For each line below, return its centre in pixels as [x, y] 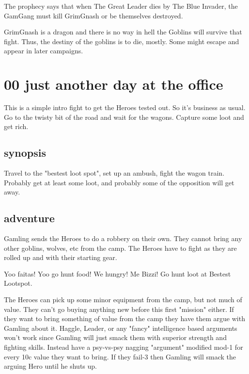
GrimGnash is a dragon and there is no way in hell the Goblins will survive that [123, 32]
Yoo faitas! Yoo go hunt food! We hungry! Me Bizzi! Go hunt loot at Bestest [117, 273]
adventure [29, 218]
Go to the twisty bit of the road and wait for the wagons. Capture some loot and [124, 117]
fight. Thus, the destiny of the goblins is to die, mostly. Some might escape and [122, 41]
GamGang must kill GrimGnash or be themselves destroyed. [93, 15]
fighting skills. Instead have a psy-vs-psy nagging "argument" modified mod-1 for [124, 347]
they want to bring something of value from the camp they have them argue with [124, 318]
